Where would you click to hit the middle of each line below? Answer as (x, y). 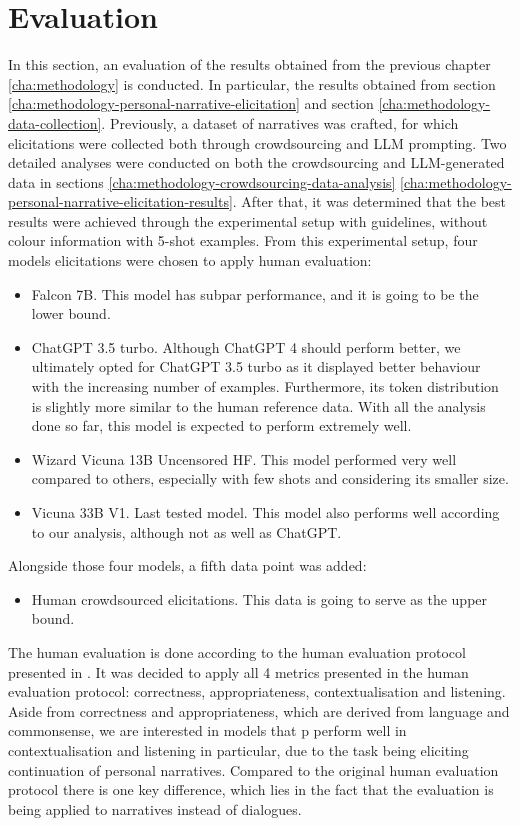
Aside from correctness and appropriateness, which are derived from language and (259, 710)
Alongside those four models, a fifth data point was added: (187, 565)
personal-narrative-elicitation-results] (120, 201)
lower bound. (71, 313)
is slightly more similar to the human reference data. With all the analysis (258, 405)
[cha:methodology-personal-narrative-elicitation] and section (191, 103)
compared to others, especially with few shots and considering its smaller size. (270, 478)
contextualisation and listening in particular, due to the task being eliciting (238, 749)
